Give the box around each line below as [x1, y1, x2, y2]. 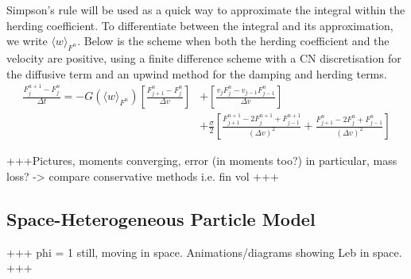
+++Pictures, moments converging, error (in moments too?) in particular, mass [6, 152, 397, 169]
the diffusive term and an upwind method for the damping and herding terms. [6, 65, 387, 82]
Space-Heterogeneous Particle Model [6, 206, 316, 231]
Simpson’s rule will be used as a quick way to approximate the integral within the [6, 2, 405, 17]
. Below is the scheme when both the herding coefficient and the [77, 32, 390, 49]
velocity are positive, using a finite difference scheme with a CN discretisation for [6, 49, 401, 66]
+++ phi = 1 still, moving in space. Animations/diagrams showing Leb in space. [6, 243, 402, 260]
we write [6, 32, 48, 49]
